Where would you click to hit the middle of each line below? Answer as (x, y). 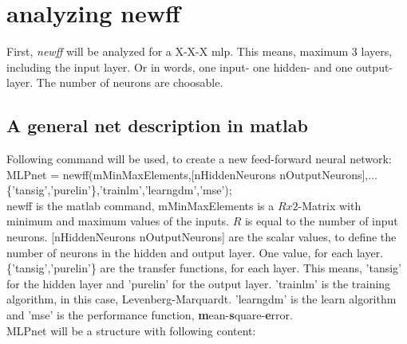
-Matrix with (330, 205)
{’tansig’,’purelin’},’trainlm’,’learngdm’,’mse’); (119, 190)
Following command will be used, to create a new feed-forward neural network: (199, 159)
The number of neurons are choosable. (130, 82)
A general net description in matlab (157, 125)
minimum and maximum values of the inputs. (118, 221)
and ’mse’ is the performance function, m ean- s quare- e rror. (150, 315)
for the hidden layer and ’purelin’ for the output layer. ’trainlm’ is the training (199, 283)
